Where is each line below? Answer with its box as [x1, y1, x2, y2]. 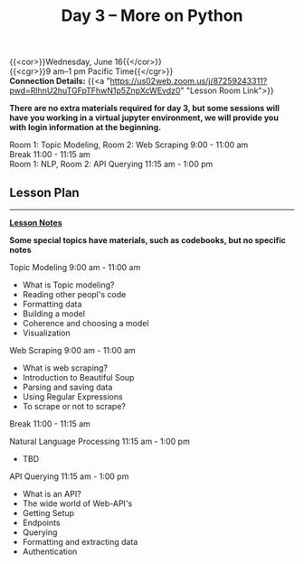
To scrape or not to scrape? [22, 401, 127, 411]
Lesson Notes [9, 218, 62, 228]
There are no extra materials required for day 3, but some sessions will [9, 103, 280, 114]
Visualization [22, 327, 71, 338]
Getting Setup [22, 508, 75, 518]
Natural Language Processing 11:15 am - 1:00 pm [9, 436, 190, 446]
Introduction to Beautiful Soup [22, 372, 135, 382]
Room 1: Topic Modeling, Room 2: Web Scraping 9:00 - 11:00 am [9, 139, 249, 150]
